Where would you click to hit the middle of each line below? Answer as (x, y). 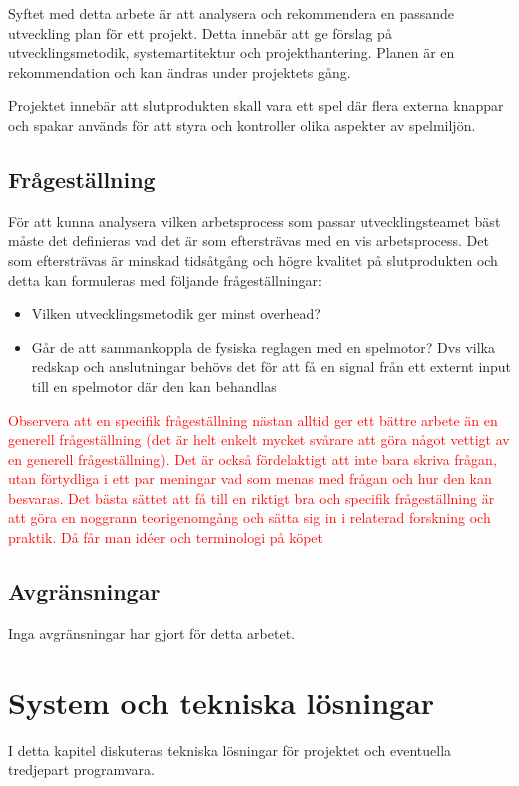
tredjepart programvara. (81, 769)
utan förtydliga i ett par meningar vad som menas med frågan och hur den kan (250, 478)
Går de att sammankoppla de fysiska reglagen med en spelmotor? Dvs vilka (263, 346)
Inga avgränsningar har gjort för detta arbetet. (151, 632)
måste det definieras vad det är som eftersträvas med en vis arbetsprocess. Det (248, 240)
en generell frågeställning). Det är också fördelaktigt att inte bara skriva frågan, (252, 458)
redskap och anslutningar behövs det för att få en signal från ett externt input (271, 366)
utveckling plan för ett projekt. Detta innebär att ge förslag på (200, 32)
